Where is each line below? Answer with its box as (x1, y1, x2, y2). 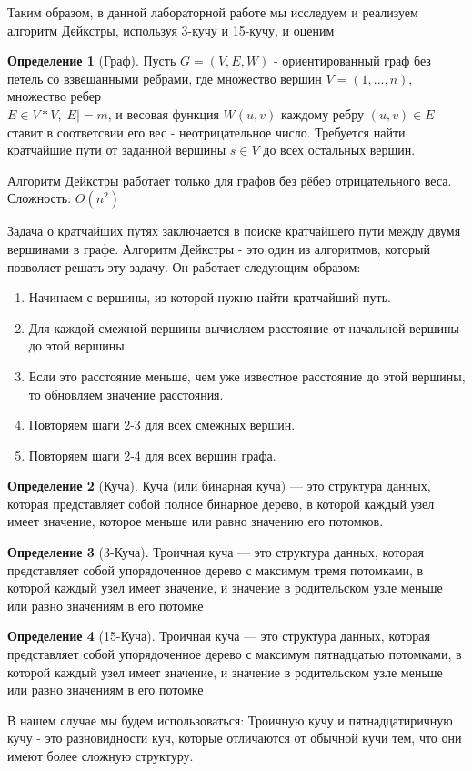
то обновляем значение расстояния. (28, 384, 224, 403)
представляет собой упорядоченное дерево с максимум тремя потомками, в (7, 560, 424, 579)
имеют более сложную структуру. (7, 746, 194, 765)
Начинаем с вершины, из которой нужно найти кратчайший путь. (28, 288, 391, 307)
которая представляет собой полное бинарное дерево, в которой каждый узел (7, 493, 435, 512)
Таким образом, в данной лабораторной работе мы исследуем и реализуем (7, 3, 418, 21)
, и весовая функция (107, 104, 219, 123)
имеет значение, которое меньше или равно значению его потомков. (7, 512, 384, 531)
